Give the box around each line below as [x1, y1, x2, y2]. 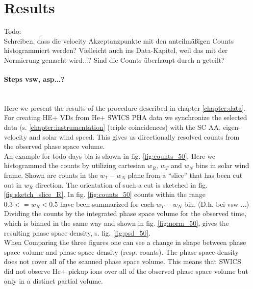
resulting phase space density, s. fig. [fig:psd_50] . [4, 227, 151, 238]
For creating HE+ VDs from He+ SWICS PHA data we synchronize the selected [4, 112, 247, 122]
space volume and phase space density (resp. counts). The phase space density [4, 246, 239, 257]
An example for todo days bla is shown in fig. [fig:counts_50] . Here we [4, 150, 215, 161]
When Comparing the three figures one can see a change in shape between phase [4, 237, 246, 247]
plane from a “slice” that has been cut [127, 170, 243, 180]
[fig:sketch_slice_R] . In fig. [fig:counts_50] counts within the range [4, 189, 205, 199]
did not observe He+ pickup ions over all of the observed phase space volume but [4, 265, 248, 276]
